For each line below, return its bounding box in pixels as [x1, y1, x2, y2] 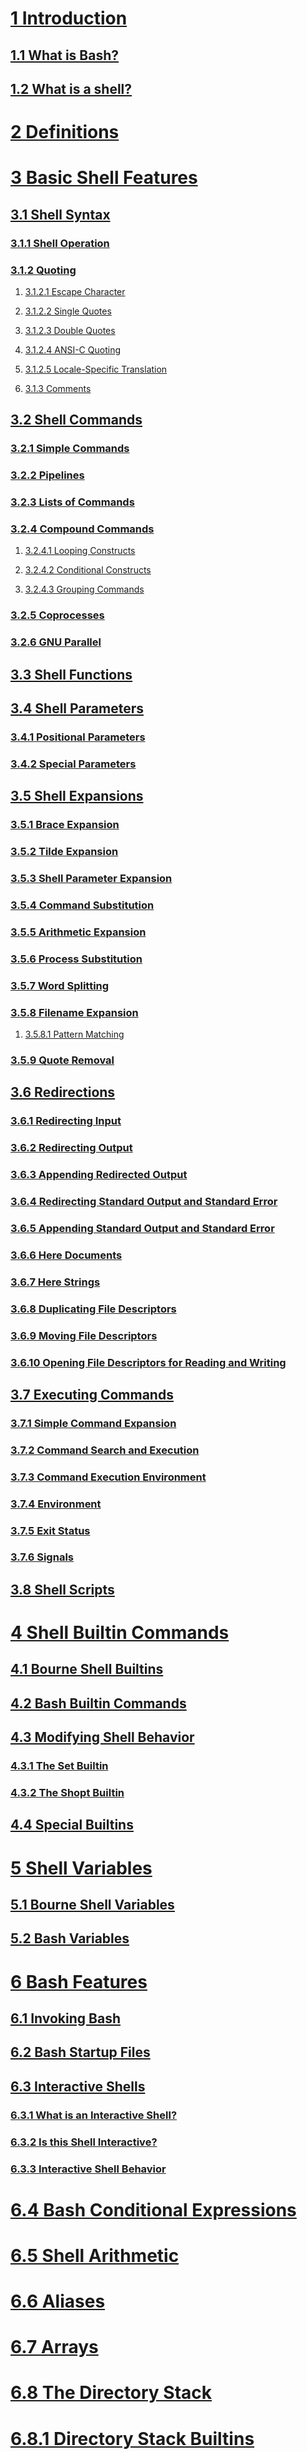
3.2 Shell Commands [10, 412, 143, 429]
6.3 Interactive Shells [10, 2078, 146, 2095]
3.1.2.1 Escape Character [24, 285, 126, 297]
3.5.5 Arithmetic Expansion [10, 925, 147, 939]
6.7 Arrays [10, 2336, 99, 2359]
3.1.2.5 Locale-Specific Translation [24, 363, 168, 375]
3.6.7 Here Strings [10, 1275, 101, 1289]
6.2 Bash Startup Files [10, 2044, 151, 2061]
